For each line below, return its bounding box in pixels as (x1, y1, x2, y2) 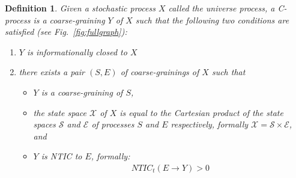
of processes (91, 118, 134, 130)
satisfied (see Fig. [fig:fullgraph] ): (5, 25, 127, 38)
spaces (33, 118, 56, 130)
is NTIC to (41, 150, 82, 162)
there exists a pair (19, 66, 85, 78)
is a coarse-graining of (41, 85, 123, 98)
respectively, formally (171, 118, 249, 130)
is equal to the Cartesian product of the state (119, 106, 283, 118)
